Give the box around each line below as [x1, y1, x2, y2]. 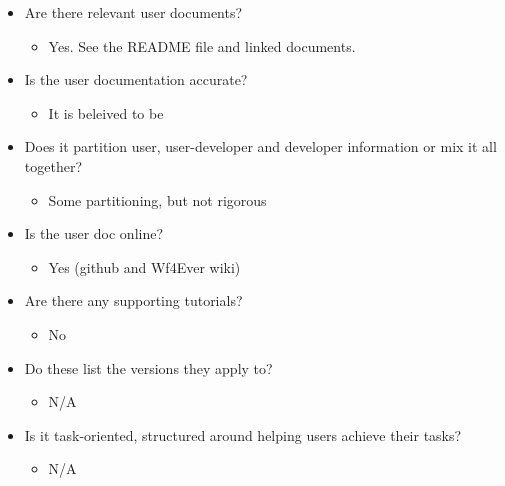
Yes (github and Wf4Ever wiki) [48, 256, 241, 277]
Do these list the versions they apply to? [24, 357, 273, 378]
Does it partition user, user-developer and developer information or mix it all [24, 136, 497, 157]
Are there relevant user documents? [24, 2, 243, 22]
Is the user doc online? [24, 223, 164, 244]
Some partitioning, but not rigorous [48, 189, 267, 210]
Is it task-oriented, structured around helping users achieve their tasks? [24, 424, 462, 445]
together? [24, 155, 83, 176]
